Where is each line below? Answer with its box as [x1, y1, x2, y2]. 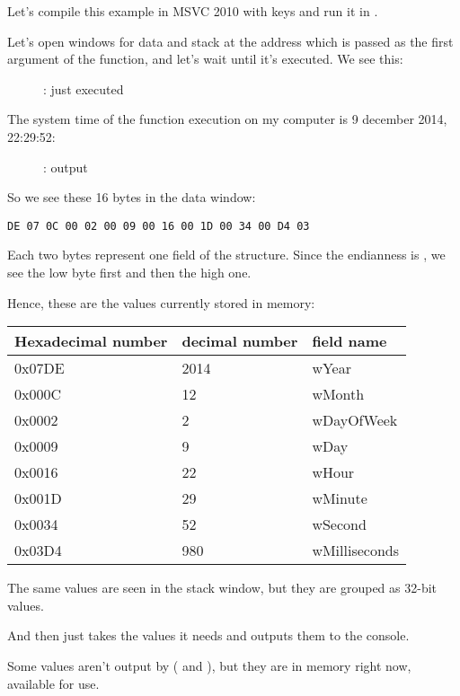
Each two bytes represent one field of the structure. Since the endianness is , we [7, 245, 446, 264]
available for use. [7, 674, 100, 692]
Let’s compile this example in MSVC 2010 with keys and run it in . [7, 2, 378, 20]
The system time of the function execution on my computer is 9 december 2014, [7, 110, 447, 128]
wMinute [312, 488, 367, 509]
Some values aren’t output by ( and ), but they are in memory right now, [7, 656, 411, 674]
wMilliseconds [312, 540, 400, 561]
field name [312, 330, 387, 352]
